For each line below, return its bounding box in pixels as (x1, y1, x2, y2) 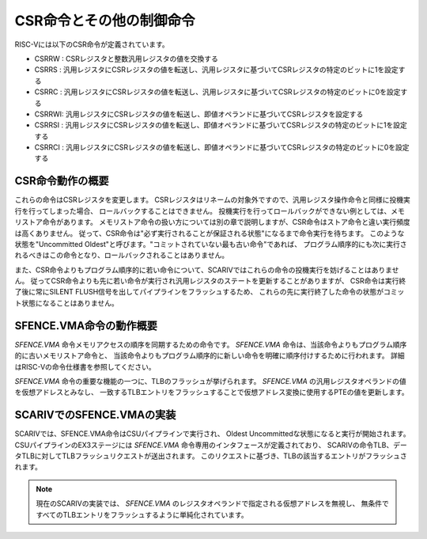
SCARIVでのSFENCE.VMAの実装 (14, 408, 176, 422)
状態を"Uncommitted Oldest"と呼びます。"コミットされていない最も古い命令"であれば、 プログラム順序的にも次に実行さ (14, 239, 407, 249)
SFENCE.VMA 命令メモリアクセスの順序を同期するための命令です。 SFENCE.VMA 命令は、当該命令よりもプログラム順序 (14, 340, 407, 349)
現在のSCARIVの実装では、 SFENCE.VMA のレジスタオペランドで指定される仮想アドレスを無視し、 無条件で (36, 499, 389, 508)
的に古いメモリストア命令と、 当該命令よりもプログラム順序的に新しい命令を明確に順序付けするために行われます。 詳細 (14, 351, 405, 360)
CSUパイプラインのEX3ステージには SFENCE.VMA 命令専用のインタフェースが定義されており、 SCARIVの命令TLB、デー (14, 440, 407, 450)
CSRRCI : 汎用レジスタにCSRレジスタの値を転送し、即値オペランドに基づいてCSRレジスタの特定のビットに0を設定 (34, 142, 410, 152)
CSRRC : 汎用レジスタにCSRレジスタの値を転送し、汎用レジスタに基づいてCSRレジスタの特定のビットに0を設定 (34, 87, 401, 97)
